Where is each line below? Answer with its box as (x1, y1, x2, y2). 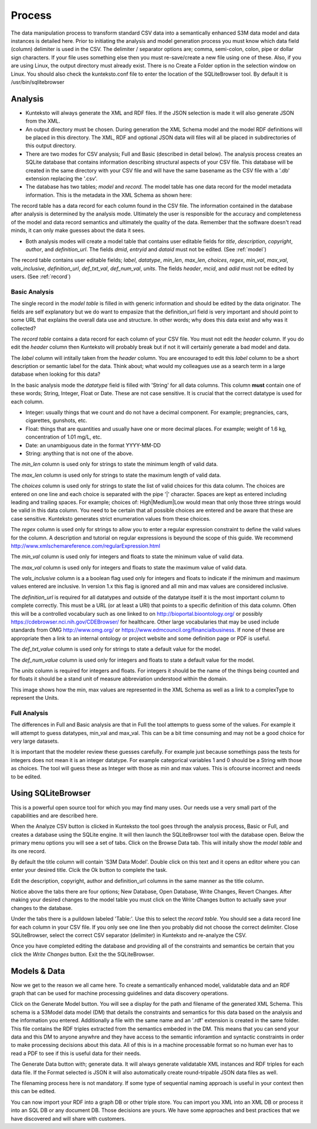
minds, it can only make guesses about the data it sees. (11, 227, 146, 234)
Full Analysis (11, 709, 49, 717)
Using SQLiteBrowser (11, 788, 91, 798)
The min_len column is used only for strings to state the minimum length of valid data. (11, 461, 218, 468)
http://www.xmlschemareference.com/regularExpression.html (11, 542, 161, 549)
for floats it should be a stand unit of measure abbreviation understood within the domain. (11, 675, 228, 682)
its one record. (11, 847, 46, 854)
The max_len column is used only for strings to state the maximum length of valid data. (11, 471, 221, 478)
